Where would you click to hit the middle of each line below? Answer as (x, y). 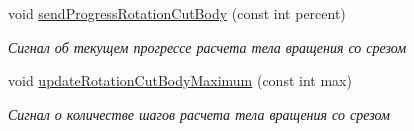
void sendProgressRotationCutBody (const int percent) (177, 13)
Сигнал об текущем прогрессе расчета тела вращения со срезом (207, 46)
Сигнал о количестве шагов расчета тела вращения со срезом (199, 113)
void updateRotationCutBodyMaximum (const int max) (180, 80)
